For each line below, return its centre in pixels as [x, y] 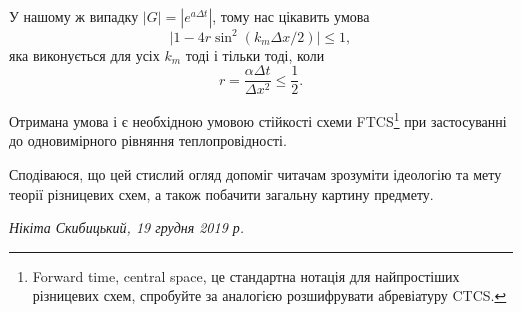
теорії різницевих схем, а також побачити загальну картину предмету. [221, 193]
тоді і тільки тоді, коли [255, 54]
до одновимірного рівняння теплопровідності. [148, 140]
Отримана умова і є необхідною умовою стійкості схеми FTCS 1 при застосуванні [258, 119]
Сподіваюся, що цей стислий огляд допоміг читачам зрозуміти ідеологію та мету [255, 174]
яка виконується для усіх [84, 54]
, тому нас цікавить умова [291, 16]
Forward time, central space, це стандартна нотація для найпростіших [246, 275]
